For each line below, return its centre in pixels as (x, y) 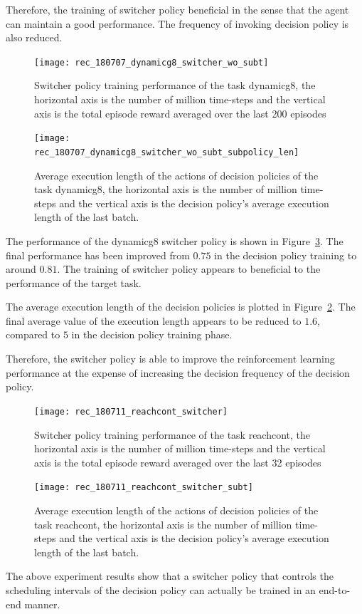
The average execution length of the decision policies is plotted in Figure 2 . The (181, 307)
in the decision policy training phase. (152, 334)
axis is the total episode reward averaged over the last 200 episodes (180, 113)
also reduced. (34, 37)
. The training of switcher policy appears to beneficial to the (189, 269)
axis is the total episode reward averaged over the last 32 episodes (178, 462)
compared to (33, 334)
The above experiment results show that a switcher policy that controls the (170, 576)
